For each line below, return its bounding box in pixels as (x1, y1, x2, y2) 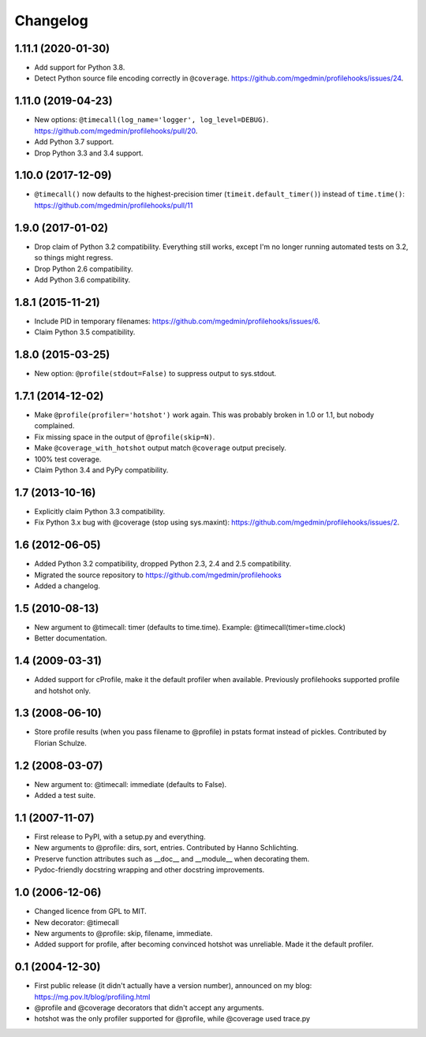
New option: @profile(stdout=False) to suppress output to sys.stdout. (34, 369, 277, 379)
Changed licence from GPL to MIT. (34, 907, 148, 916)
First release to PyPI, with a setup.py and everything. (34, 832, 206, 841)
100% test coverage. (34, 454, 102, 464)
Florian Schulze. (34, 738, 87, 748)
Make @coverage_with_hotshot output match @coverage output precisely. (34, 443, 287, 453)
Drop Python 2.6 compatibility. (34, 264, 133, 274)
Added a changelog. (34, 580, 100, 591)
